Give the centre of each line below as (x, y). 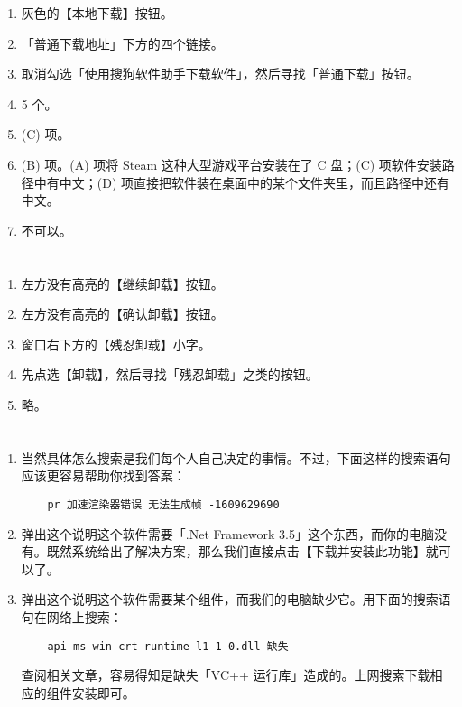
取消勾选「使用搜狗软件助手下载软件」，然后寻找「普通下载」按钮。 (220, 74)
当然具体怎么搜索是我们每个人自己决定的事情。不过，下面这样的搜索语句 (236, 457)
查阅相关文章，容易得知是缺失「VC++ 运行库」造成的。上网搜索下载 (226, 675)
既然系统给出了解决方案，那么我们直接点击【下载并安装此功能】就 (242, 551)
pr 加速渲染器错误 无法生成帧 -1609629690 (163, 504)
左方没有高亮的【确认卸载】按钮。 (122, 314)
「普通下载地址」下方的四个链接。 (122, 43)
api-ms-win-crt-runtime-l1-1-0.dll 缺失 (168, 646)
